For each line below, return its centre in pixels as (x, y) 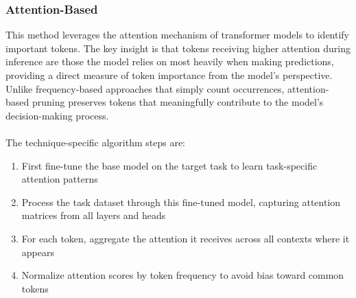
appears (38, 252)
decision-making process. (57, 115)
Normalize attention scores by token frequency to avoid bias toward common (183, 275)
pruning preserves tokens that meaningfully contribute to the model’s (178, 102)
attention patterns (60, 179)
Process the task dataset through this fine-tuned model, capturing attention (181, 202)
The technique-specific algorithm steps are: (96, 142)
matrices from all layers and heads (94, 215)
